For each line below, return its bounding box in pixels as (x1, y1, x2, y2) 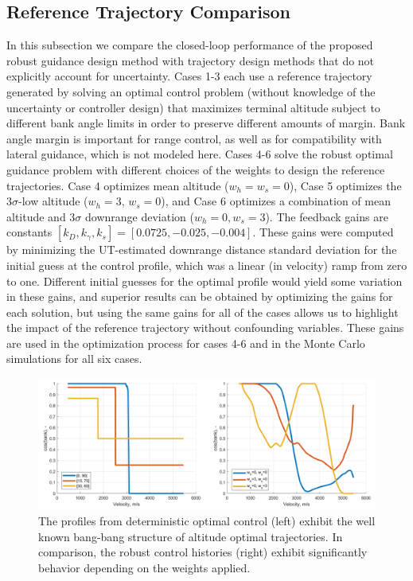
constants (6, 224, 53, 240)
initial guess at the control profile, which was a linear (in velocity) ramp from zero (6, 256, 407, 273)
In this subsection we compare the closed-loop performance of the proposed (6, 37, 373, 53)
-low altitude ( (18, 193, 88, 209)
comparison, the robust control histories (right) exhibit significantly (38, 544, 368, 560)
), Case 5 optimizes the (289, 177, 402, 193)
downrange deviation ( (85, 208, 194, 224)
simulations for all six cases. (6, 350, 142, 367)
